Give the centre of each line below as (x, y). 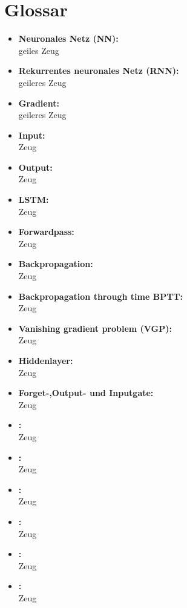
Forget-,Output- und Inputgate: (86, 393)
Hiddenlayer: (46, 360)
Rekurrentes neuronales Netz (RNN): (99, 71)
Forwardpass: (46, 232)
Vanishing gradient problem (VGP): (95, 328)
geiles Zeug (39, 50)
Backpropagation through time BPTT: (101, 296)
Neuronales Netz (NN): (68, 38)
